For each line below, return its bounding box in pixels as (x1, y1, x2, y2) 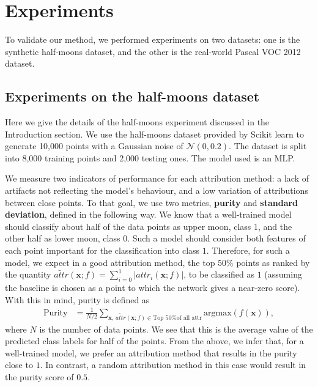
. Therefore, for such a (206, 244, 290, 257)
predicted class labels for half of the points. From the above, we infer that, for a (5, 334, 304, 347)
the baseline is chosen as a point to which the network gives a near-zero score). (5, 281, 300, 294)
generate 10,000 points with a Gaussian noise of (5, 139, 183, 152)
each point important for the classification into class (5, 244, 200, 257)
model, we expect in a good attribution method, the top (5, 256, 215, 268)
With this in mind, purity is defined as (5, 293, 150, 306)
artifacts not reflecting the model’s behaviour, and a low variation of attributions (5, 184, 308, 197)
